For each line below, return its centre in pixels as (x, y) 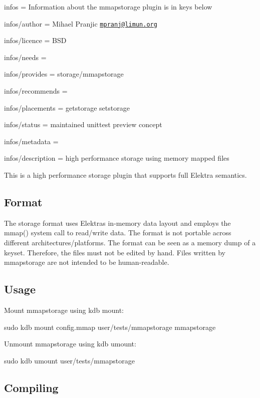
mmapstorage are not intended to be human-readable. (87, 262)
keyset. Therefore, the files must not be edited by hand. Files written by (115, 252)
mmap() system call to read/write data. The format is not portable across (118, 233)
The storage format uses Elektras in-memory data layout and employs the (117, 223)
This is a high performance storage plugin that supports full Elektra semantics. (125, 175)
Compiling (31, 387)
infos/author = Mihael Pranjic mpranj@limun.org (81, 23)
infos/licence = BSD (35, 40)
